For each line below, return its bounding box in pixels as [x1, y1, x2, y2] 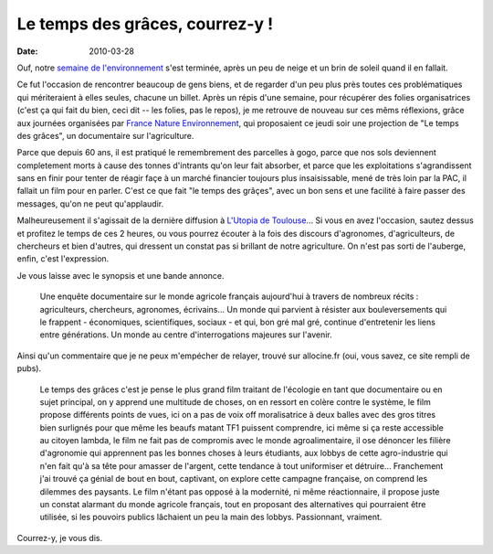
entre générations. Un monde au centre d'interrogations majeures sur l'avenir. [39, 329, 332, 340]
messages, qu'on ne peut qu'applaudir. [16, 197, 164, 209]
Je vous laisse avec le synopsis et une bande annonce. [16, 270, 225, 281]
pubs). [16, 363, 41, 374]
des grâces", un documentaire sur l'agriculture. [16, 130, 194, 141]
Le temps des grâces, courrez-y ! [16, 14, 274, 34]
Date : [16, 46, 38, 57]
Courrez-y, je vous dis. [16, 532, 103, 543]
